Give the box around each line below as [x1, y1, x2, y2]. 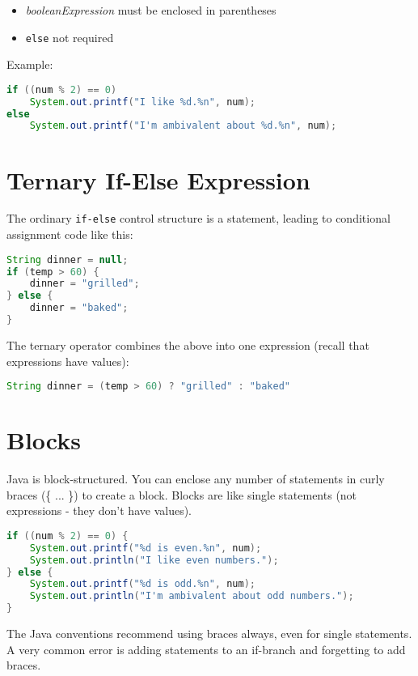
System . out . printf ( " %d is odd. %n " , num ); [29, 578, 255, 590]
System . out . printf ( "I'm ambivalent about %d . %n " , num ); [29, 120, 337, 132]
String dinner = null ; [6, 253, 129, 266]
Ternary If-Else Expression [6, 163, 310, 196]
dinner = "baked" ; [29, 302, 129, 314]
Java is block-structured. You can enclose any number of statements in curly [6, 470, 385, 487]
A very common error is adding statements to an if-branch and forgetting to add [6, 640, 406, 657]
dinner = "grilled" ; [29, 278, 140, 290]
